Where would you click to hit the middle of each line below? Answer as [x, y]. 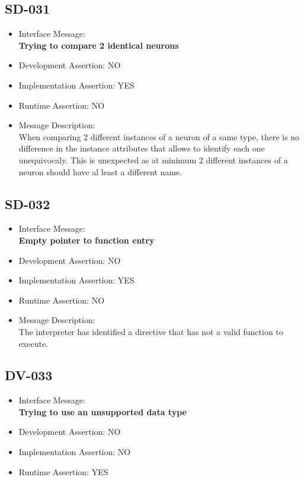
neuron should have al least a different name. [100, 171]
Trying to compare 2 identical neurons [99, 45]
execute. [33, 343]
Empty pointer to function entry [87, 240]
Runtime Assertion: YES [63, 471]
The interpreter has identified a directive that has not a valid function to [151, 331]
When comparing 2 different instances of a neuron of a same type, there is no [159, 136]
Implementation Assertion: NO [75, 452]
